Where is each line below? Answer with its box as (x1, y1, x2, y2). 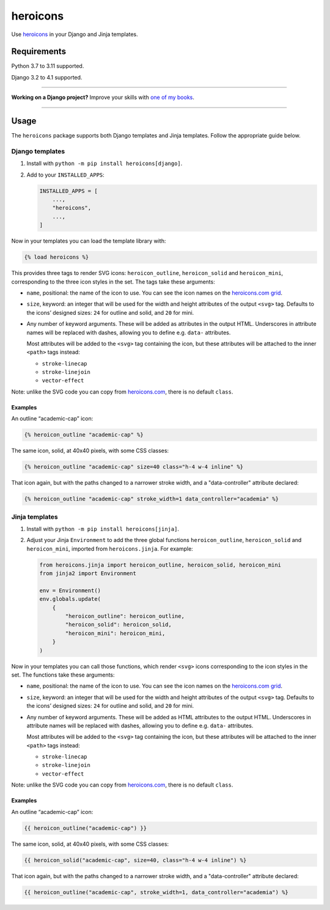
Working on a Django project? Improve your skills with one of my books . (11, 94, 195, 101)
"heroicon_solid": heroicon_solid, (65, 621, 172, 628)
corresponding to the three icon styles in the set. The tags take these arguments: (11, 278, 215, 285)
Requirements (11, 46, 67, 57)
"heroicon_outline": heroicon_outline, (65, 613, 185, 620)
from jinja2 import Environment (39, 570, 137, 577)
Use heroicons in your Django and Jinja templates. (11, 31, 139, 38)
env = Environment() (39, 587, 101, 594)
